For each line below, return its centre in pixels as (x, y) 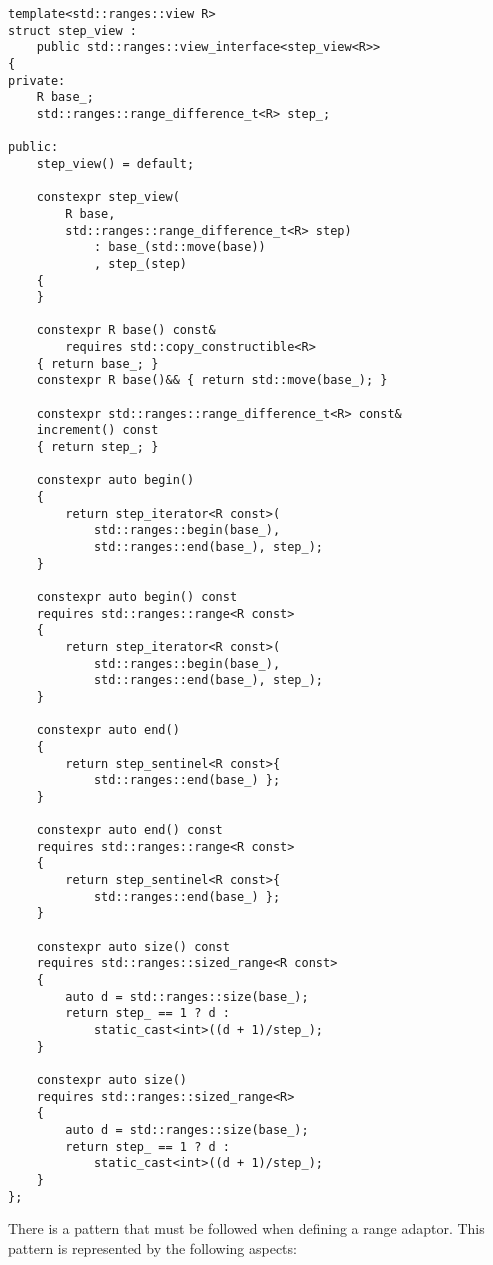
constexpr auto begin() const (137, 596)
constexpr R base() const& (126, 330)
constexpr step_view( (108, 197)
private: (37, 80)
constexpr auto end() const (129, 830)
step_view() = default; (115, 163)
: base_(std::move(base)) (179, 247)
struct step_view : (72, 30)
